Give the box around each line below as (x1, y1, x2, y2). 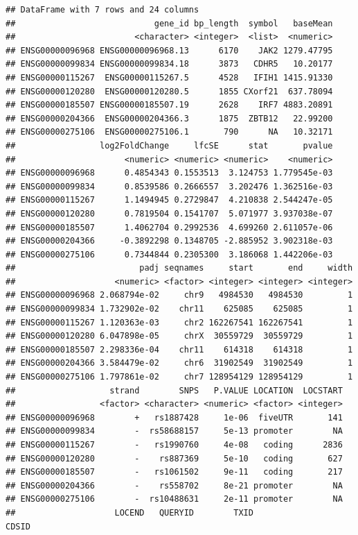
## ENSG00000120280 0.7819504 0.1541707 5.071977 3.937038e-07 (6, 208, 333, 219)
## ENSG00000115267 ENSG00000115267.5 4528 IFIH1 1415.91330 (6, 72, 333, 83)
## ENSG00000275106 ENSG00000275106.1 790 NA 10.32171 (6, 127, 333, 137)
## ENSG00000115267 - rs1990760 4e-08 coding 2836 (6, 440, 343, 450)
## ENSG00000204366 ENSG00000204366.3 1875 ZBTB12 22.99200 (6, 113, 333, 124)
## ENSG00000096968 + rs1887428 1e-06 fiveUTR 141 (6, 412, 343, 423)
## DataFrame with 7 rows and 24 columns (6, 5, 199, 15)
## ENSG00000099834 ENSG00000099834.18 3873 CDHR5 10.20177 (6, 59, 333, 69)
